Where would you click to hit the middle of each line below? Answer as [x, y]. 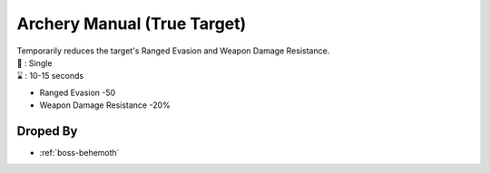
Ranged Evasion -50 [78, 92]
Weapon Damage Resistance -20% [105, 105]
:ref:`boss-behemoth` [79, 153]
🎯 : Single [34, 62]
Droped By [47, 131]
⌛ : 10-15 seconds [50, 76]
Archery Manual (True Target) [132, 24]
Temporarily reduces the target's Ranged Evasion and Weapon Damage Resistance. [173, 51]
